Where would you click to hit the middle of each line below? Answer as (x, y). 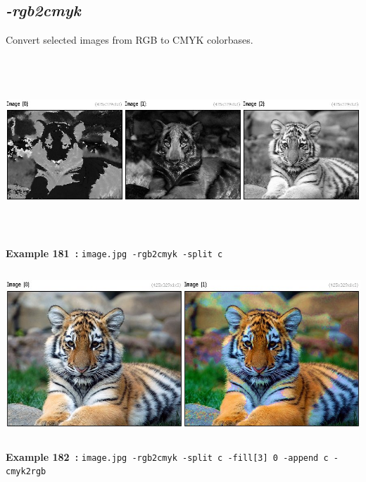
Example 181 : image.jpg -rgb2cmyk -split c (114, 253)
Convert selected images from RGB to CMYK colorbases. (130, 40)
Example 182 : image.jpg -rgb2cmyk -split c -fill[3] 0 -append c (167, 456)
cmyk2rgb (26, 472)
